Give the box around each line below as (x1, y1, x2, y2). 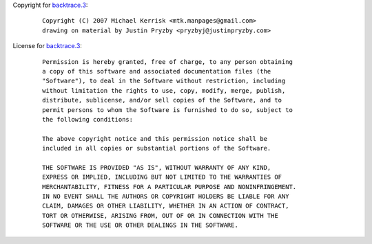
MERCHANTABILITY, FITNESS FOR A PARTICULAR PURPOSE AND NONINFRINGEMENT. (42, 183, 297, 190)
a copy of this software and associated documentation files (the (42, 67, 271, 75)
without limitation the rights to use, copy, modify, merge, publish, (42, 87, 286, 94)
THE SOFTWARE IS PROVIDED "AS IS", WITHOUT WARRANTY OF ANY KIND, (42, 164, 271, 171)
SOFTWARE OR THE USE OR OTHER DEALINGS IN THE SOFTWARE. (42, 221, 239, 230)
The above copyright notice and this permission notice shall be (42, 135, 268, 142)
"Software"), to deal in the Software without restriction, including (42, 77, 286, 85)
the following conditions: (42, 115, 134, 123)
